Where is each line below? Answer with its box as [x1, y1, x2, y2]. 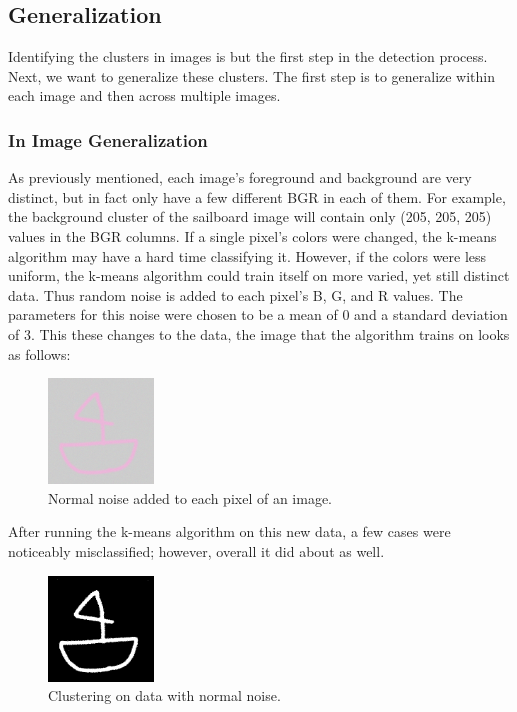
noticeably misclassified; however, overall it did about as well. [8, 540, 385, 561]
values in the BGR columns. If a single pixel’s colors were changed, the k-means [8, 225, 497, 246]
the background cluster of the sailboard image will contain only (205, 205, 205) [8, 206, 492, 227]
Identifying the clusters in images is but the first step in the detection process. [8, 46, 488, 67]
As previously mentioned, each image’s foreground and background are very [8, 167, 472, 188]
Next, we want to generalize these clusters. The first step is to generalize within [8, 65, 496, 86]
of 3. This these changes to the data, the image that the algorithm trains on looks [8, 323, 510, 344]
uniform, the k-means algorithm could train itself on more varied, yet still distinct [8, 265, 510, 286]
